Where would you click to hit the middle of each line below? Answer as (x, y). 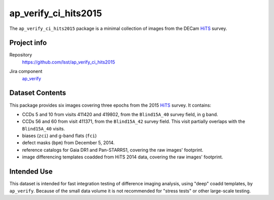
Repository (21, 55)
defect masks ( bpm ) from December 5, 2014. (68, 143)
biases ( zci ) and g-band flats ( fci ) (59, 136)
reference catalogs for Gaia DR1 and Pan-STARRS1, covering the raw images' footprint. (113, 150)
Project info (28, 43)
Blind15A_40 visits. (44, 128)
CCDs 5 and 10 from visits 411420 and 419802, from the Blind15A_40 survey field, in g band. (120, 114)
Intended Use (31, 172)
